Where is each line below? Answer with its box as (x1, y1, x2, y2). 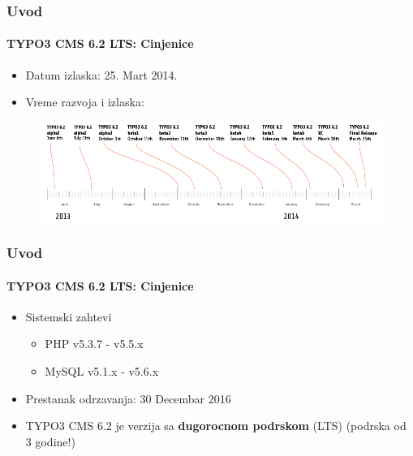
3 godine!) (25, 432, 75, 450)
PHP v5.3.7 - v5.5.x (45, 335, 144, 352)
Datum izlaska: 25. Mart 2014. (25, 66, 178, 83)
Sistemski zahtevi (25, 308, 112, 325)
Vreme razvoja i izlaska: (25, 93, 144, 110)
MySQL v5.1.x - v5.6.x (45, 362, 159, 379)
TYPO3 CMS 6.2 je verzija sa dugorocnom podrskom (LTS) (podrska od (25, 417, 407, 434)
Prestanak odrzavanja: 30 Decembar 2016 (25, 389, 231, 407)
